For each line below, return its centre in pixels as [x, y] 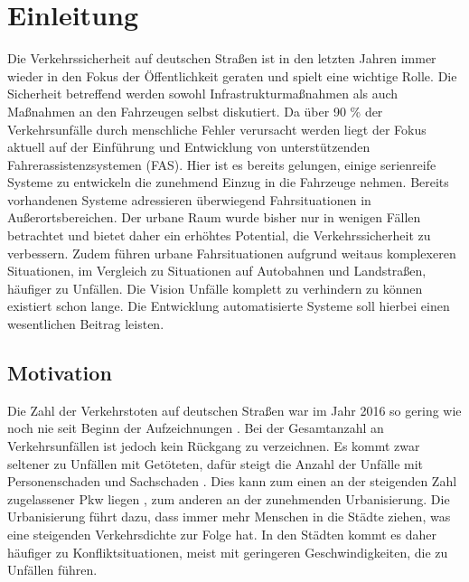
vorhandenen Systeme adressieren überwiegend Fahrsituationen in [189, 199]
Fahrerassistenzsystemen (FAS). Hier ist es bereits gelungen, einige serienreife [222, 164]
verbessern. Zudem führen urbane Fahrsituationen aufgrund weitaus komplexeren [232, 253]
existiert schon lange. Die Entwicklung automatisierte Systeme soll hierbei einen [229, 306]
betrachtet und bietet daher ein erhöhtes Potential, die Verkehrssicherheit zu [219, 235]
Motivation [60, 373]
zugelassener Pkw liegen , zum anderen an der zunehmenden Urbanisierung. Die [229, 498]
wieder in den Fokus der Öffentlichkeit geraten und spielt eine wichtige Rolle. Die [232, 75]
